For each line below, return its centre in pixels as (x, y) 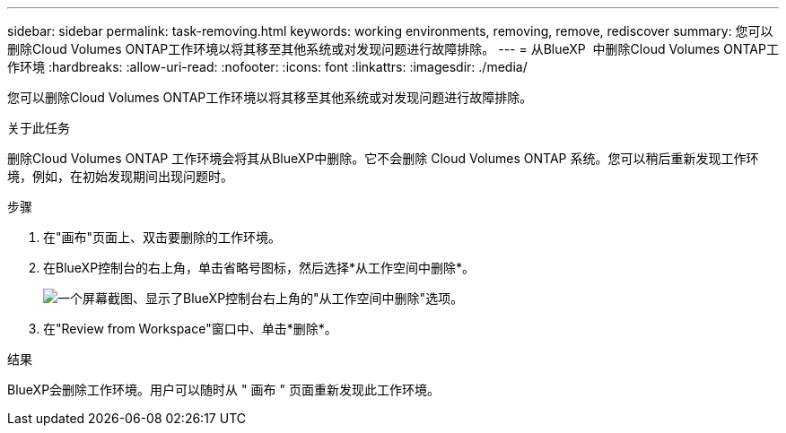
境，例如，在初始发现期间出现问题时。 (120, 176)
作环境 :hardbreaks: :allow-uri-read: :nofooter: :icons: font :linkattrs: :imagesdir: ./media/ (267, 67)
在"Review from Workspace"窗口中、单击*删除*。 (190, 329)
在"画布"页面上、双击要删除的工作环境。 (162, 237)
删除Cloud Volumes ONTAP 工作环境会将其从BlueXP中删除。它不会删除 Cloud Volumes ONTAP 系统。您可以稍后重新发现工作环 (383, 158)
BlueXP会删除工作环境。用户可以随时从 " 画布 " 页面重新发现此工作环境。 (223, 390)
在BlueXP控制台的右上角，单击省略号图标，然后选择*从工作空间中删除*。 (259, 268)
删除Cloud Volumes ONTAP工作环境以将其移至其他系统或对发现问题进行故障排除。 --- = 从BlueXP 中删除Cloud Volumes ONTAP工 (393, 49)
